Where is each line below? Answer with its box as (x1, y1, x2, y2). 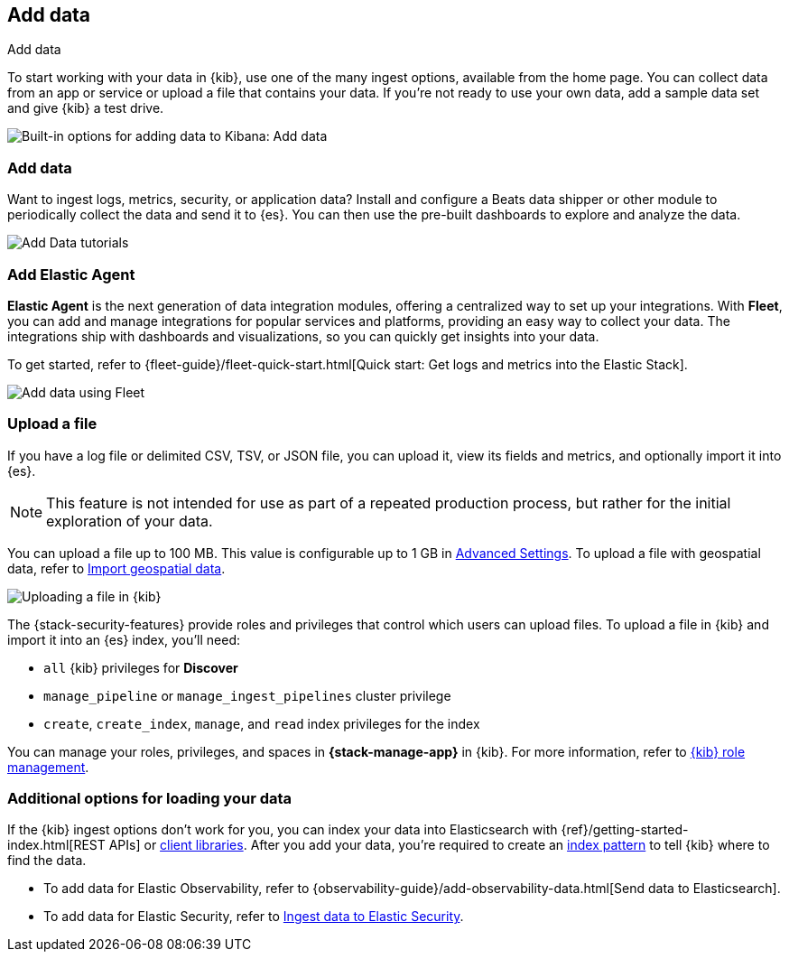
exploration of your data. (46, 511, 213, 530)
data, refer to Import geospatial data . (7, 560, 226, 576)
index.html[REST (7, 837, 106, 853)
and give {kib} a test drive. (7, 100, 164, 116)
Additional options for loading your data (7, 789, 292, 808)
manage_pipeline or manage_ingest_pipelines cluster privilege (43, 687, 451, 703)
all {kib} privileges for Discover (43, 659, 238, 675)
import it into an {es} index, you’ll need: (7, 631, 241, 647)
